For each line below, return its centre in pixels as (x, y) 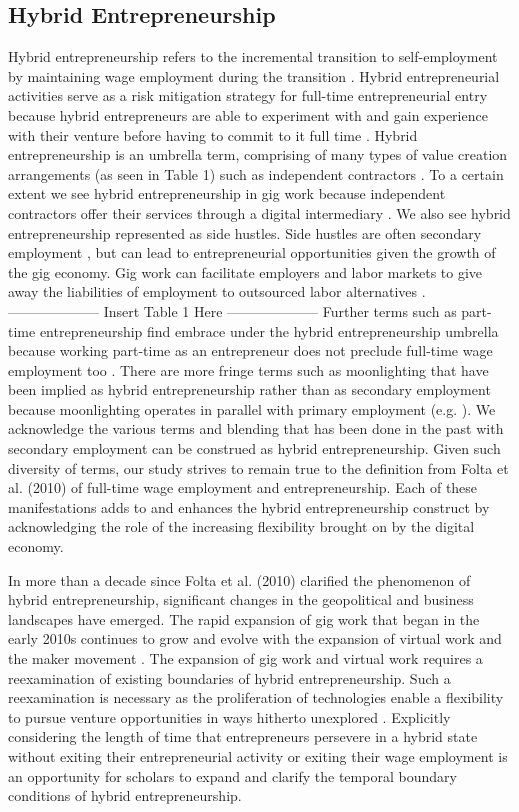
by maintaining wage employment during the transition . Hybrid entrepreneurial (254, 75)
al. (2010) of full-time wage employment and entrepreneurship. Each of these (243, 487)
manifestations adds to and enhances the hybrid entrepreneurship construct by (249, 506)
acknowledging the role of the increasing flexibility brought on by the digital (241, 526)
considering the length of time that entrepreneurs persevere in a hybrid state (243, 736)
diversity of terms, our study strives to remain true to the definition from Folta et (258, 467)
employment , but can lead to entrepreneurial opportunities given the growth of (252, 252)
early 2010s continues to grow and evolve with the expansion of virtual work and (255, 638)
